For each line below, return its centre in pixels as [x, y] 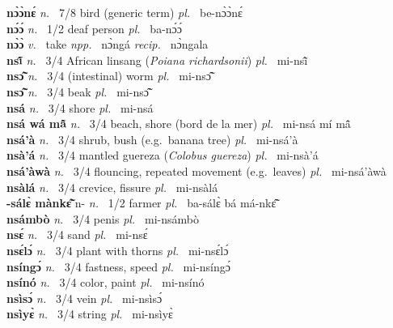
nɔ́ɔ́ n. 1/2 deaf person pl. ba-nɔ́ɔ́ [95, 28]
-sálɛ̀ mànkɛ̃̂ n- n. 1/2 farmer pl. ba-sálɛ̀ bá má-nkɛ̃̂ [142, 203]
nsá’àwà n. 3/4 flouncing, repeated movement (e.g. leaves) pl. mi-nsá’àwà [196, 170]
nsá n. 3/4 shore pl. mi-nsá [80, 107]
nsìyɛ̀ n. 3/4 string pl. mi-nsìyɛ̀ [90, 314]
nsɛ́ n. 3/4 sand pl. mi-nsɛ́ [77, 234]
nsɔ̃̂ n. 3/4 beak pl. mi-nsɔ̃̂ [78, 91]
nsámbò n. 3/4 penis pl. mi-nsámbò [103, 218]
